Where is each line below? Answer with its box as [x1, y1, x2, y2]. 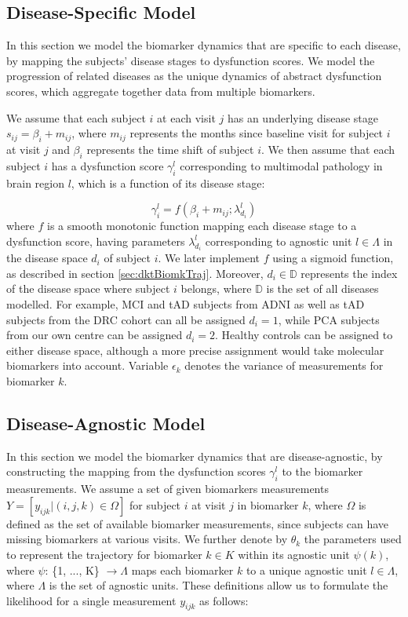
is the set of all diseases [266, 280, 379, 297]
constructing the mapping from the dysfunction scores [6, 463, 266, 480]
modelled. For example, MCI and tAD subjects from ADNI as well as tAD [6, 295, 365, 312]
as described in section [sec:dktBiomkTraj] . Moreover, [6, 265, 264, 281]
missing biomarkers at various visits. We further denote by [6, 531, 288, 547]
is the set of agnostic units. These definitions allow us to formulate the [49, 577, 388, 593]
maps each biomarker [131, 561, 234, 578]
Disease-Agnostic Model [6, 411, 206, 435]
